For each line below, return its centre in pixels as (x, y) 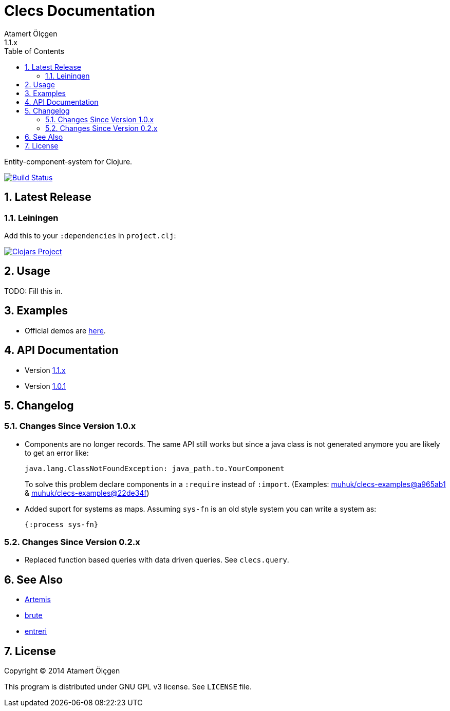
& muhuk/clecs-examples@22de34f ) (87, 493)
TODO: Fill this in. (33, 291)
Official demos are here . (65, 330)
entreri (36, 631)
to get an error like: (57, 453)
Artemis (38, 600)
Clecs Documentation (80, 11)
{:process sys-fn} (62, 524)
